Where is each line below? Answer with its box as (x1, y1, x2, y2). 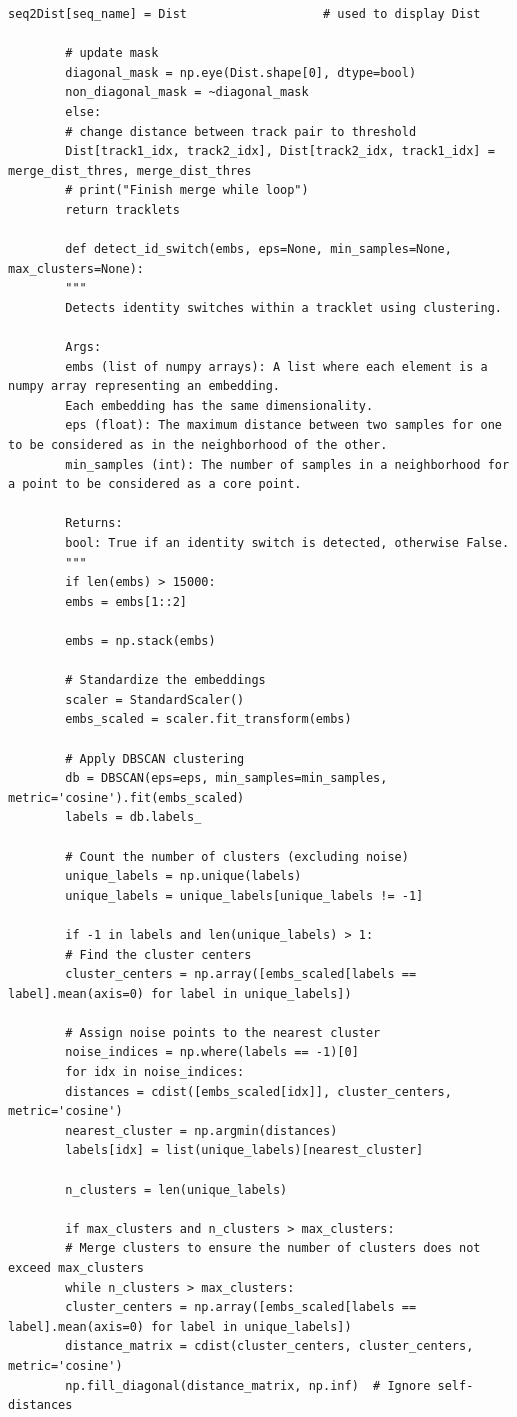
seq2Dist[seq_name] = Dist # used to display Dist (8, 7, 481, 21)
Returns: (65, 516, 123, 531)
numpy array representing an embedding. (8, 379, 281, 394)
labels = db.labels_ (65, 810, 202, 825)
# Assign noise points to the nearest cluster (65, 1025, 381, 1040)
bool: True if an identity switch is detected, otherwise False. (65, 536, 510, 551)
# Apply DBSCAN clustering (65, 751, 245, 766)
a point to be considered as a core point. (8, 477, 302, 492)
